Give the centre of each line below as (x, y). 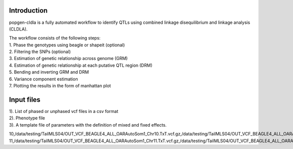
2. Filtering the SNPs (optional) (40, 52)
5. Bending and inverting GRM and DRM (49, 72)
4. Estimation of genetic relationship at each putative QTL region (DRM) (81, 65)
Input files (25, 100)
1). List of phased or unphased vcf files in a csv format (64, 111)
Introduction (28, 10)
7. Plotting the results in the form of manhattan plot (60, 86)
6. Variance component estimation (43, 79)
